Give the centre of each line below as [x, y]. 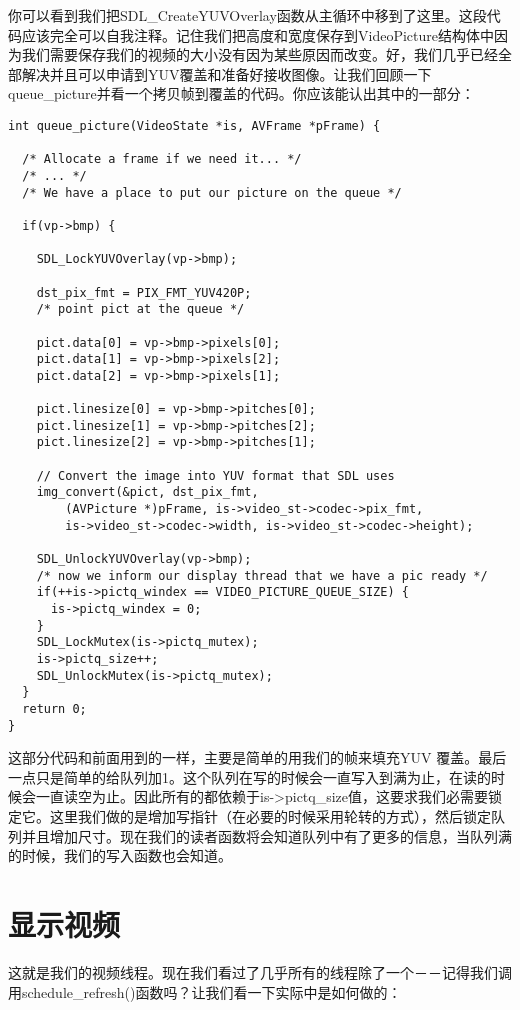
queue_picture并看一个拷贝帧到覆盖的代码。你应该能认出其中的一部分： [241, 93]
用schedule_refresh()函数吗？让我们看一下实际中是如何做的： [205, 991]
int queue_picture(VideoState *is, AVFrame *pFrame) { [194, 125]
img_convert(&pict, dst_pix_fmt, [147, 492]
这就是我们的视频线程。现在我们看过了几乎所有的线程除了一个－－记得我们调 [260, 971]
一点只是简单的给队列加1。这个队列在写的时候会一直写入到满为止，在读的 [249, 776]
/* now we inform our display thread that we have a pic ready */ [262, 575]
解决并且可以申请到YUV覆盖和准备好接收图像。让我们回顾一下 [226, 73]
